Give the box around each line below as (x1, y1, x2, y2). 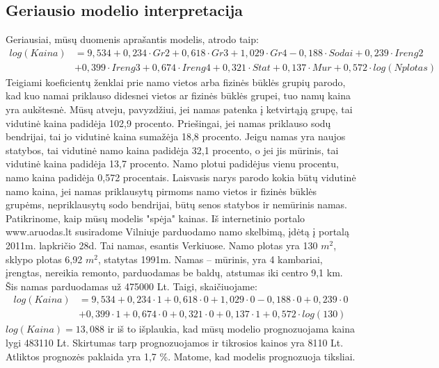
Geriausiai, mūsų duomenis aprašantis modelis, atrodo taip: (6, 32, 259, 47)
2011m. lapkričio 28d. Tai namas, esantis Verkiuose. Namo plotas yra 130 (6, 237, 318, 252)
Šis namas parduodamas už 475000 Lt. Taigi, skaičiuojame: (6, 278, 257, 293)
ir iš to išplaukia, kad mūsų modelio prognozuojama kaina (107, 321, 356, 336)
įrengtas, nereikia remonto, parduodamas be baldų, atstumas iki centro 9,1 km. (6, 265, 343, 280)
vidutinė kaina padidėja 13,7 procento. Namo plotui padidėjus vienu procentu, (6, 156, 339, 171)
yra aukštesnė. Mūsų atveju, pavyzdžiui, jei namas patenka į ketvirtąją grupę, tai (6, 102, 353, 117)
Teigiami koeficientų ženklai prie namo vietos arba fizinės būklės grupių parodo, (6, 74, 346, 89)
